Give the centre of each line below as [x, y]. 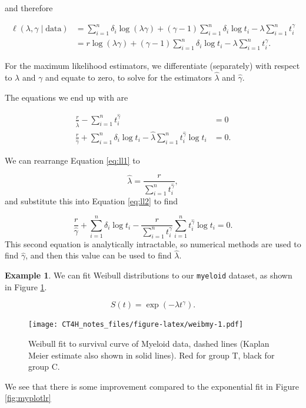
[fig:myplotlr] [28, 398]
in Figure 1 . [26, 286]
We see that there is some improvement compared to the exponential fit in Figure [152, 386]
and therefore [29, 8]
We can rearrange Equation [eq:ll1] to [72, 160]
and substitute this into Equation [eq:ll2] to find [92, 201]
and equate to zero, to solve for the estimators [129, 77]
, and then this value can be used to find [99, 255]
